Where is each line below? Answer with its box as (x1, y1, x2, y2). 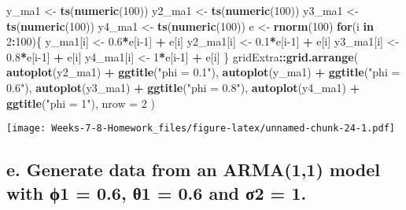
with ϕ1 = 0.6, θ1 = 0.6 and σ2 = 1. (6, 180, 307, 204)
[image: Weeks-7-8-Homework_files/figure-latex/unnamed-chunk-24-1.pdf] (6, 123, 395, 134)
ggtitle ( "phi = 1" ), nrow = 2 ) (6, 94, 155, 111)
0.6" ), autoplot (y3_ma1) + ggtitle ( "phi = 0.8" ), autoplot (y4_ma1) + (6, 79, 360, 95)
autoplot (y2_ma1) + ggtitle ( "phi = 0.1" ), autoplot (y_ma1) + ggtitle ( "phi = (6, 64, 400, 80)
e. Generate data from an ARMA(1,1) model (6, 157, 380, 182)
